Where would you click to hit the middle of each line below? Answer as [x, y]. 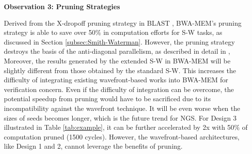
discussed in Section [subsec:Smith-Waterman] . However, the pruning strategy [119, 41]
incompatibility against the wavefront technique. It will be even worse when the [122, 108]
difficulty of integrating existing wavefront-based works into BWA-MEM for [116, 80]
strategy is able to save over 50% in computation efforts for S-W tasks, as [113, 32]
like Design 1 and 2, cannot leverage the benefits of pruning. [93, 146]
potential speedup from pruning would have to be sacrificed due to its [107, 99]
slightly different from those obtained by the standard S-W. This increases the [120, 70]
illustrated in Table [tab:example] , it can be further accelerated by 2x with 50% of [126, 127]
